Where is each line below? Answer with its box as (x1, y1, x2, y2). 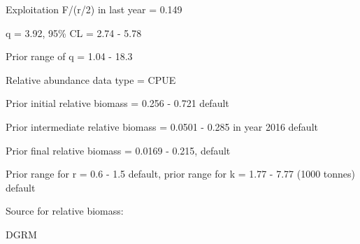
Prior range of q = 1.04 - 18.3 (6, 49, 133, 64)
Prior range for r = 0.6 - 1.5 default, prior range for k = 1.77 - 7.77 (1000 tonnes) (6, 166, 355, 181)
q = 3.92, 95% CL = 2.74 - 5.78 (6, 25, 142, 40)
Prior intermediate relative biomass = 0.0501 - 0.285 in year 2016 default (6, 119, 318, 134)
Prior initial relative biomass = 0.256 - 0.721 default (6, 96, 229, 110)
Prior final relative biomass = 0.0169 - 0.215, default (6, 143, 231, 157)
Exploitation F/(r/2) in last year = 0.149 (6, 2, 182, 16)
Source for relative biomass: (6, 203, 124, 218)
